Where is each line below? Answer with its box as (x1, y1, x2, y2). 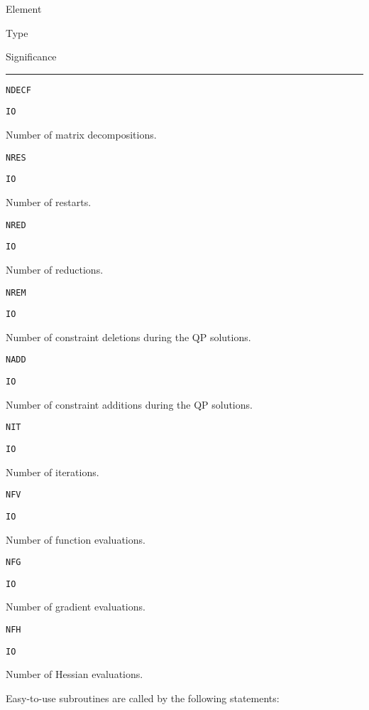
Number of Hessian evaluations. (6, 667, 143, 682)
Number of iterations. (6, 464, 99, 479)
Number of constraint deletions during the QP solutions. (6, 329, 251, 344)
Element (6, 1, 42, 16)
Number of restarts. (6, 195, 92, 209)
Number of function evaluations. (6, 532, 145, 547)
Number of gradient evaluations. (6, 599, 145, 614)
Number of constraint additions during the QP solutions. (6, 397, 253, 412)
